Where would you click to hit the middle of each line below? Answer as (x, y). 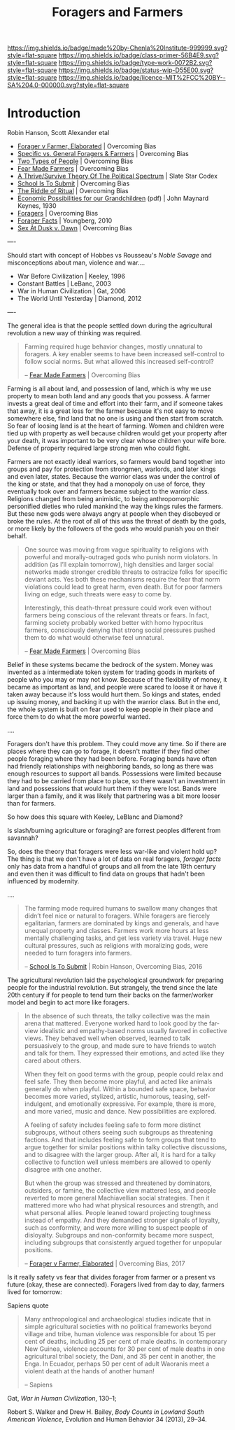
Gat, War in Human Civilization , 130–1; (62, 1399)
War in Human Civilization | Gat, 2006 (71, 291)
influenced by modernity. (43, 881)
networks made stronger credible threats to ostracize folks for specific (126, 572)
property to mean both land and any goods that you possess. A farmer (109, 396)
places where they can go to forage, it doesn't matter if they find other (108, 751)
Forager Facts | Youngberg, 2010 (65, 220)
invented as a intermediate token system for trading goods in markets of (111, 672)
